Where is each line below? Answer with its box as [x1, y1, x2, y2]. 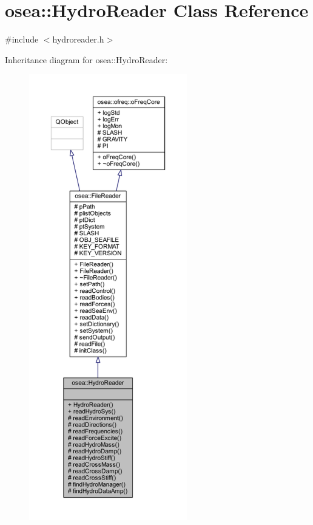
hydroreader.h [52, 33, 104, 46]
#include [5, 33, 39, 46]
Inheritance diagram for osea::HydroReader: [5, 53, 168, 66]
